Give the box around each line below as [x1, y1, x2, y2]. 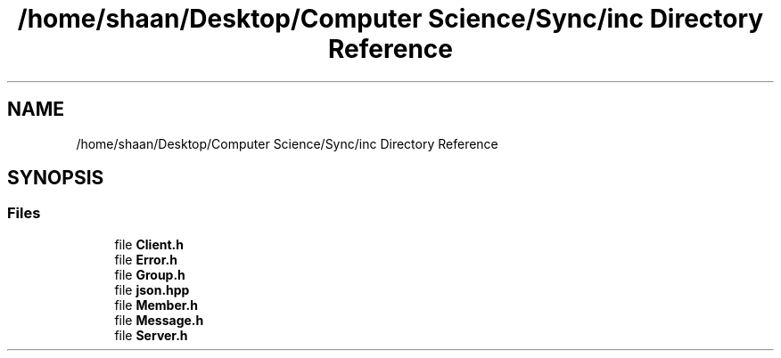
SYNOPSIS [7, 167, 104, 190]
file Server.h [114, 327, 188, 343]
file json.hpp [114, 281, 190, 297]
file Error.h [114, 251, 177, 267]
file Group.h [114, 266, 185, 282]
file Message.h [114, 312, 204, 328]
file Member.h [114, 297, 198, 313]
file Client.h [114, 236, 184, 252]
